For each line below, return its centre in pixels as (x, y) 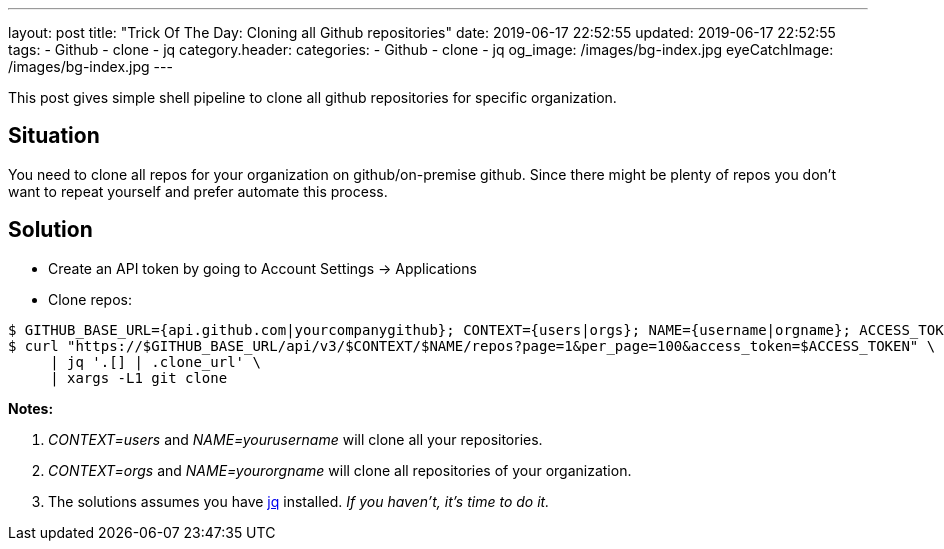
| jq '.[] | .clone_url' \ (155, 361)
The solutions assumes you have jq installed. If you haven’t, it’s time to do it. (299, 501)
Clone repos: (90, 299)
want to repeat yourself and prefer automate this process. (198, 191)
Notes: (31, 408)
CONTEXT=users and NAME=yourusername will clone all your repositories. (295, 439)
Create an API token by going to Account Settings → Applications (262, 268)
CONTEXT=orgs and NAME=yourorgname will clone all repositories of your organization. (340, 470)
